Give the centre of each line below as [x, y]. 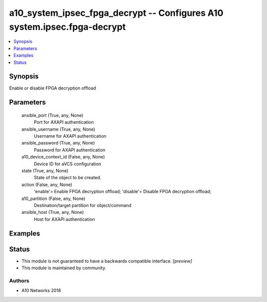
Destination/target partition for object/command [83, 205]
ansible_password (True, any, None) [58, 143]
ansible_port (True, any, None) [52, 115]
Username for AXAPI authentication [70, 136]
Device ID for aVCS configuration [67, 164]
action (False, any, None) [47, 184]
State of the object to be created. [67, 178]
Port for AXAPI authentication [64, 122]
